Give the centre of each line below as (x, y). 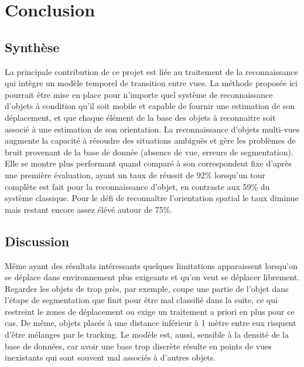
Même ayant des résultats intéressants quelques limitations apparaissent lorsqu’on (151, 265)
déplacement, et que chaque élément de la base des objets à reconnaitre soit (140, 117)
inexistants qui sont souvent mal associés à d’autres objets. (110, 357)
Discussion (37, 241)
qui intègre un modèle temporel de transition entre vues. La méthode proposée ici (151, 83)
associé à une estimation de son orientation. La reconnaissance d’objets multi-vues (152, 129)
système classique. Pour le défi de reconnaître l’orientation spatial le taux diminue (152, 198)
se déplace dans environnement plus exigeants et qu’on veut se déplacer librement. (152, 277)
